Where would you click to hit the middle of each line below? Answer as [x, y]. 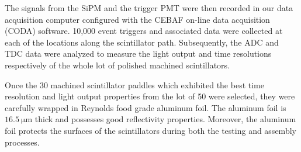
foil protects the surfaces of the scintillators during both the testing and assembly [150, 130]
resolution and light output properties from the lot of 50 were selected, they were [150, 96]
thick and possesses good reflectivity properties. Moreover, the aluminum [165, 119]
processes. [22, 142]
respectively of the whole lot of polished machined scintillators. [117, 65]
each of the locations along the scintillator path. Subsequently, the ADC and [142, 42]
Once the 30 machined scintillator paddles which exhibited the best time [134, 84]
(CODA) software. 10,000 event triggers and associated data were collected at [144, 31]
